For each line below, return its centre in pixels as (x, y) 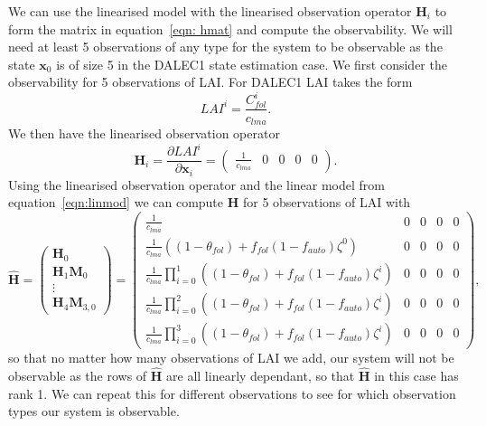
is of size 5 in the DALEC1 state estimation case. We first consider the (252, 64)
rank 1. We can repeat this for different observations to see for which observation (232, 393)
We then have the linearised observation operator (144, 133)
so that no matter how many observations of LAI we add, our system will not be (231, 358)
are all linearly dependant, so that (261, 376)
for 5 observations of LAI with (327, 202)
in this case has (416, 376)
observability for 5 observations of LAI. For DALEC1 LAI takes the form (210, 82)
